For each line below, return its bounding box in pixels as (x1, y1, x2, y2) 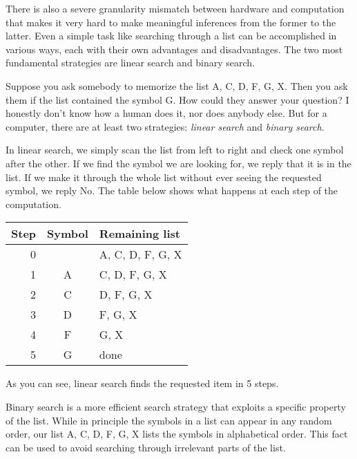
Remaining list (99, 225, 180, 242)
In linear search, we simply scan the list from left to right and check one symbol (6, 142, 344, 157)
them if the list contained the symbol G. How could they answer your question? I (6, 92, 349, 106)
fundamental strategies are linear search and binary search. (6, 55, 255, 70)
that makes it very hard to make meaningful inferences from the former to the (6, 15, 336, 29)
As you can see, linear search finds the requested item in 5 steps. (6, 376, 279, 391)
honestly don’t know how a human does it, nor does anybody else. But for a (6, 106, 327, 120)
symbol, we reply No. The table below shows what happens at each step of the (6, 183, 338, 198)
